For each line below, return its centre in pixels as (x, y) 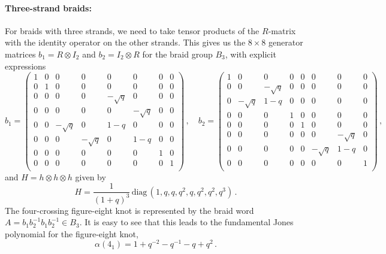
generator (286, 42)
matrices (20, 54)
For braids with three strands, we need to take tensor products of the (132, 30)
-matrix (282, 30)
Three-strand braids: (48, 7)
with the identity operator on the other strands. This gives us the (125, 42)
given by (91, 176)
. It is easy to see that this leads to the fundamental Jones (186, 222)
